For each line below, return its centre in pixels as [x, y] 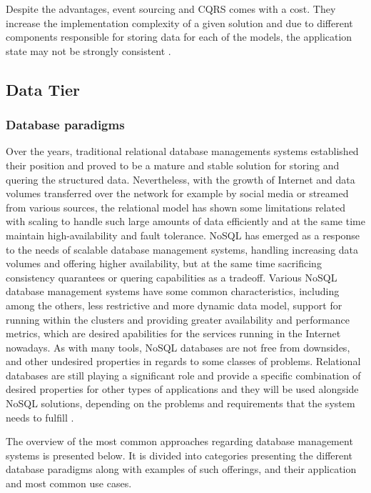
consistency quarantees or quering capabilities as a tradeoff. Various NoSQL [172, 277]
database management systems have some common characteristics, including [173, 291]
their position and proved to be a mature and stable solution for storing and [173, 165]
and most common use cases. [69, 483]
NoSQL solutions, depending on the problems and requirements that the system [181, 403]
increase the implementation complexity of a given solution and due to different [179, 23]
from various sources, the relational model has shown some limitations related [176, 207]
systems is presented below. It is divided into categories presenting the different [179, 455]
